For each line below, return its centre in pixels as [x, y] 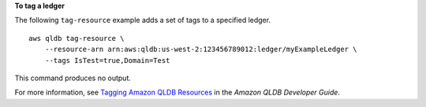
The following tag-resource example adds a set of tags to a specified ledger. [143, 20]
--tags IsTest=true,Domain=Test [107, 60]
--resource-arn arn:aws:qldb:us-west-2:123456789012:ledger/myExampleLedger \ [201, 50]
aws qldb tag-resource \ [77, 38]
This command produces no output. [73, 78]
